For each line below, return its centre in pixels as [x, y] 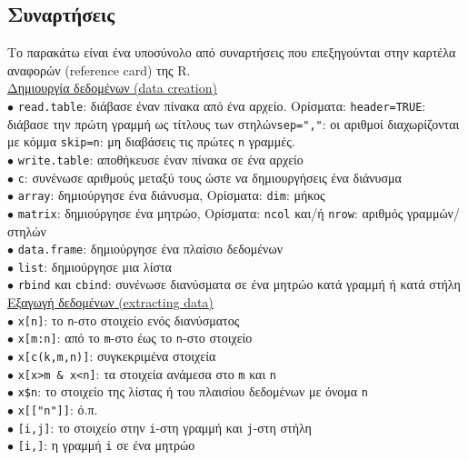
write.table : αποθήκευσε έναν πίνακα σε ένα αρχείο [160, 159]
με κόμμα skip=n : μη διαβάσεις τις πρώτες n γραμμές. [151, 141]
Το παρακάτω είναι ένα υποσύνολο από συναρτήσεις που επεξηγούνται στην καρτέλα [232, 52]
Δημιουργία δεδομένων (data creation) [112, 88]
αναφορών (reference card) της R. [99, 70]
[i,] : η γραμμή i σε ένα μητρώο [106, 445]
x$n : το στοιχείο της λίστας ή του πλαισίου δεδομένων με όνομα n [193, 391]
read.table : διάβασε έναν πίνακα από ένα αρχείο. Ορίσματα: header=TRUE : [222, 105]
